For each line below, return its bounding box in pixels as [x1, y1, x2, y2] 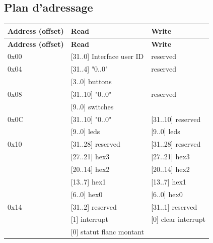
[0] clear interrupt [151, 214, 206, 224]
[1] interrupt [70, 214, 109, 224]
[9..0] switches [70, 101, 114, 111]
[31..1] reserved [151, 201, 197, 212]
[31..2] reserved [70, 201, 117, 212]
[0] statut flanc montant [70, 226, 145, 237]
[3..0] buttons [70, 76, 112, 87]
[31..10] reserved [151, 113, 201, 124]
